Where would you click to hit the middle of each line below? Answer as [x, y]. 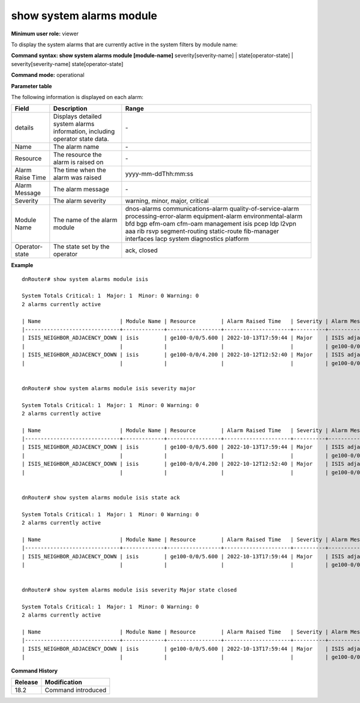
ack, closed [142, 250]
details [24, 128]
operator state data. [81, 139]
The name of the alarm [85, 220]
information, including [84, 131]
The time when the [79, 170]
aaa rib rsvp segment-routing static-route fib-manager [202, 231]
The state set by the [81, 247]
